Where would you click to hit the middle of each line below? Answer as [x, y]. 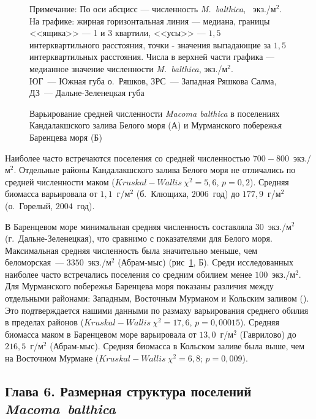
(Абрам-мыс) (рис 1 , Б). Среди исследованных [205, 262]
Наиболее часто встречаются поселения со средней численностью [128, 158]
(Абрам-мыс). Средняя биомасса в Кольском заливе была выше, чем [177, 346]
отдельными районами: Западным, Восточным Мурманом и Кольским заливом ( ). [157, 298]
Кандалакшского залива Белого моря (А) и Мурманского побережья [156, 125]
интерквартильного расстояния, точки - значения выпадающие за [150, 44]
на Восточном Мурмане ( [52, 358]
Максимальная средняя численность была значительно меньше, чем [131, 250]
